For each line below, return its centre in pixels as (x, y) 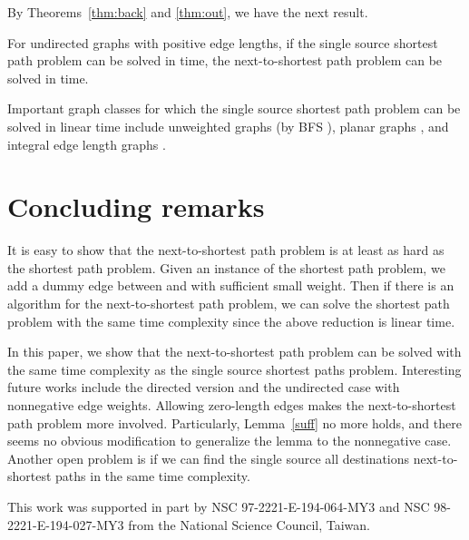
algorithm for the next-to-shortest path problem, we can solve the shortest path (229, 304)
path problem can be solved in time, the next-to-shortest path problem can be (225, 60)
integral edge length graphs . (87, 144)
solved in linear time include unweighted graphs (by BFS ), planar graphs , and (228, 126)
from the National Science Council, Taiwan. (249, 524)
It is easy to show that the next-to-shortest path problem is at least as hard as (226, 250)
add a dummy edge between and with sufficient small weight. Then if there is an (231, 285)
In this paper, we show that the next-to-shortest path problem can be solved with (234, 352)
